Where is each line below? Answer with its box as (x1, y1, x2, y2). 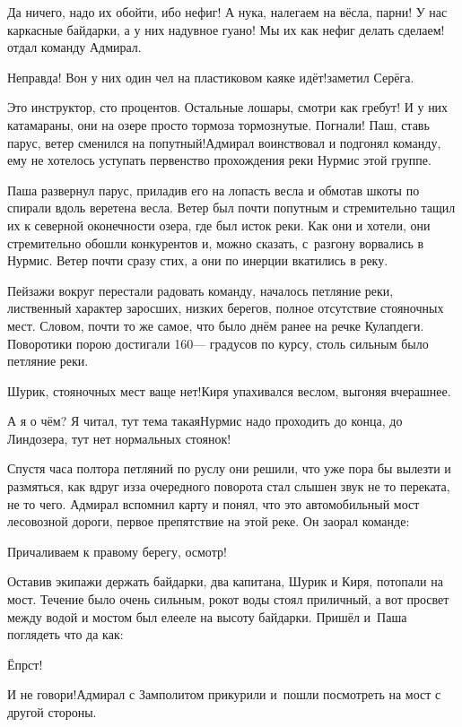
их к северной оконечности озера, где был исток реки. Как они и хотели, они (7, 215, 431, 234)
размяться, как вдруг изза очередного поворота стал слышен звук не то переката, (7, 477, 450, 496)
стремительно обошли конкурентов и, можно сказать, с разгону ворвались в (7, 233, 424, 252)
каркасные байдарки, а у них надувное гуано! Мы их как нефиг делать (7, 20, 395, 39)
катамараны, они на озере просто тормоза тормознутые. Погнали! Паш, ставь (7, 115, 430, 134)
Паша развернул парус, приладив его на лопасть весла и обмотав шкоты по (7, 180, 420, 199)
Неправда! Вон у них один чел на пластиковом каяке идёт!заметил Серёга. (7, 67, 414, 86)
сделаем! (397, 20, 445, 39)
